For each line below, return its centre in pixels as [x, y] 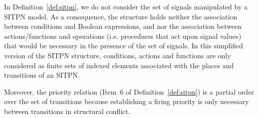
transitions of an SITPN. [42, 75]
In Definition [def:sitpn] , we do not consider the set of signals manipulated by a [126, 6]
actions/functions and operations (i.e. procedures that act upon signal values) [123, 36]
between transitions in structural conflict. [67, 111]
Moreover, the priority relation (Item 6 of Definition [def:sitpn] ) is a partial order [129, 91]
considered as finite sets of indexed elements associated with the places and [119, 65]
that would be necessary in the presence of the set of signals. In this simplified [124, 46]
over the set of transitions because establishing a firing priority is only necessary [127, 101]
